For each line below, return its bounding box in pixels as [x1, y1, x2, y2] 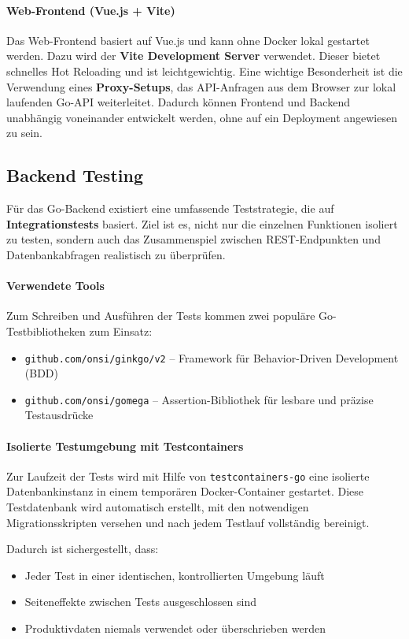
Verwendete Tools [6, 277, 105, 294]
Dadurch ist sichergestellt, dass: [6, 541, 159, 557]
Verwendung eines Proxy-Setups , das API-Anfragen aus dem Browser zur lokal [6, 78, 396, 95]
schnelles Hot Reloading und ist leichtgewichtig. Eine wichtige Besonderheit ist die [6, 62, 403, 79]
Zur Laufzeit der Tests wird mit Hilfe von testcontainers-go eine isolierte [6, 467, 370, 484]
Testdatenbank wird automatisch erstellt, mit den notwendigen [6, 499, 309, 515]
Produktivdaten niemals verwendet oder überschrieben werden [24, 620, 326, 637]
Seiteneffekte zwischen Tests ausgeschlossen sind [24, 593, 256, 610]
